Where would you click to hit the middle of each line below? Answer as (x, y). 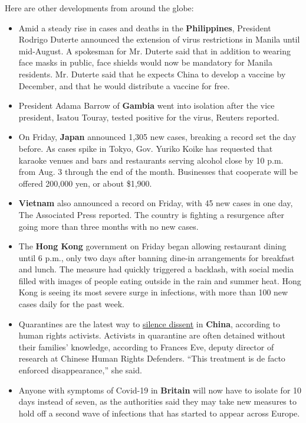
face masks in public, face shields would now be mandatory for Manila (145, 62)
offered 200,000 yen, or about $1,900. (85, 183)
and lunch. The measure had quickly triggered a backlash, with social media (156, 269)
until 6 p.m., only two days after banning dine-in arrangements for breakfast (157, 257)
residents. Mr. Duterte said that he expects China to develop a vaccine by (152, 74)
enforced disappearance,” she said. (80, 370)
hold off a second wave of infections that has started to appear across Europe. (159, 413)
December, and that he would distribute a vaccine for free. (124, 85)
